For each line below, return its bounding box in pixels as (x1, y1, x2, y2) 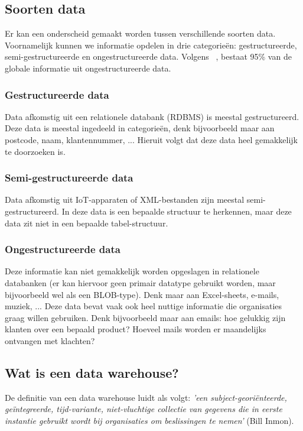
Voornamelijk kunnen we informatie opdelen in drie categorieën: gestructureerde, (5, 38, 297, 51)
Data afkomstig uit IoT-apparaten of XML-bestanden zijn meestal (5, 193, 245, 206)
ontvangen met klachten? (5, 334, 95, 346)
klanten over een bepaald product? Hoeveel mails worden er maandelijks (5, 323, 266, 335)
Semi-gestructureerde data (5, 170, 133, 185)
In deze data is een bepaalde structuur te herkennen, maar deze (61, 205, 292, 217)
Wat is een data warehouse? (5, 363, 179, 381)
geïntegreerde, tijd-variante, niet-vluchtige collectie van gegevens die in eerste (5, 403, 282, 415)
